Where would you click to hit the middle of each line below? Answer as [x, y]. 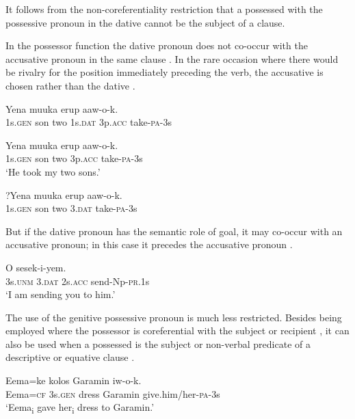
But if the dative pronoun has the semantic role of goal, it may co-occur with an [174, 231]
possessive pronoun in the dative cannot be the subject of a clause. [145, 22]
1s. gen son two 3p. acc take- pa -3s [74, 158]
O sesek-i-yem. [36, 267]
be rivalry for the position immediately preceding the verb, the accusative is [165, 72]
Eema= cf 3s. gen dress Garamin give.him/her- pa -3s [113, 393]
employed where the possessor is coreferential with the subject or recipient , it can [177, 330]
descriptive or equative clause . [70, 357]
